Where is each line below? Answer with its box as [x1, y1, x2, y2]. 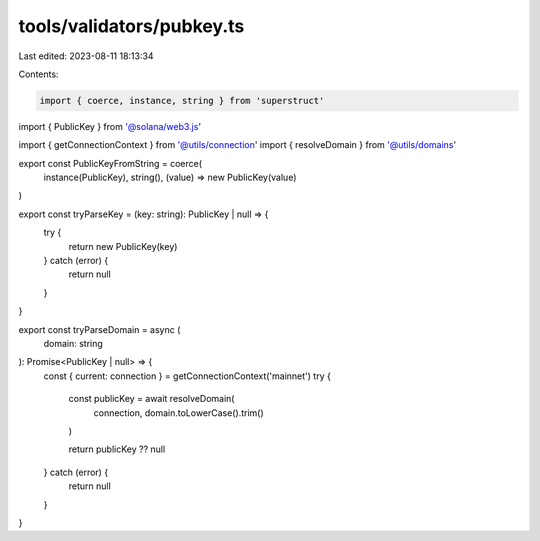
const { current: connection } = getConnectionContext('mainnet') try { [43, 370, 332, 382]
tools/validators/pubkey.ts [18, 15, 245, 37]
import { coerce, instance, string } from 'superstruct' [39, 95, 325, 106]
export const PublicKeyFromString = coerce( [18, 157, 203, 169]
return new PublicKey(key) [68, 240, 178, 252]
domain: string [43, 337, 104, 349]
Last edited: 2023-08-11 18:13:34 [18, 50, 154, 62]
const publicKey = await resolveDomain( [68, 393, 235, 405]
